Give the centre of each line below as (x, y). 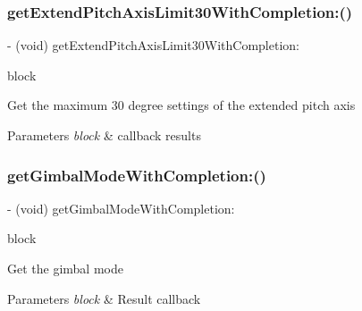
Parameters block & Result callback (104, 298)
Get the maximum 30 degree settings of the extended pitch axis (181, 105)
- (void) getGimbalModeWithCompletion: (121, 208)
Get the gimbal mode (65, 268)
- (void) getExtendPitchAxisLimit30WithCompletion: (153, 45)
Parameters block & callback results (104, 135)
